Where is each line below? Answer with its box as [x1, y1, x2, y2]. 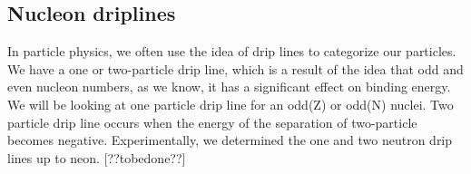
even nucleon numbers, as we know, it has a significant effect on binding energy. [7, 77, 451, 96]
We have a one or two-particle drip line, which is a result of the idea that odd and [7, 59, 464, 78]
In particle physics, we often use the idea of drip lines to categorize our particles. [7, 42, 456, 61]
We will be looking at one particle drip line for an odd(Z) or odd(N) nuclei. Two [7, 94, 454, 113]
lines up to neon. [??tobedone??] [7, 148, 186, 167]
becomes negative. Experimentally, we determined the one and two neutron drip [7, 130, 453, 150]
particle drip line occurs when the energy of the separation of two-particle [7, 112, 417, 131]
